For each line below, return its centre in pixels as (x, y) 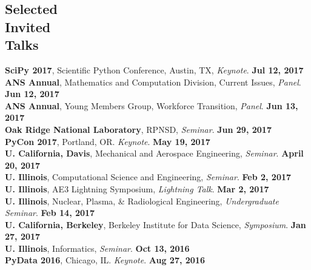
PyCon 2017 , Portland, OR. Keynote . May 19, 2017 (108, 141)
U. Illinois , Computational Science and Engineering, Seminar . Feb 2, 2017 (148, 177)
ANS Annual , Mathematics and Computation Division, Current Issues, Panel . (153, 82)
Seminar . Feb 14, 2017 (50, 213)
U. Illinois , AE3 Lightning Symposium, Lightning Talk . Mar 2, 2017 (137, 188)
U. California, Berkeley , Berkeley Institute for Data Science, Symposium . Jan (155, 224)
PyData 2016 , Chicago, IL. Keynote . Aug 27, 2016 (105, 260)
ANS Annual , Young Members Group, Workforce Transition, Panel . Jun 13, (152, 105)
